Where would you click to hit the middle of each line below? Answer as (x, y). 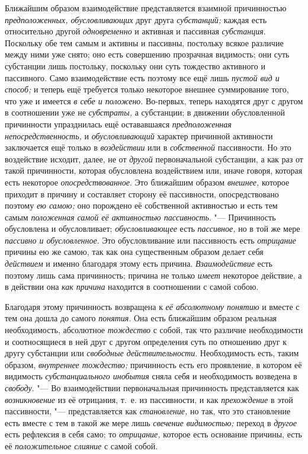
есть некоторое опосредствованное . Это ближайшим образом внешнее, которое (147, 182)
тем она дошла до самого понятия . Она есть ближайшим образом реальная (141, 318)
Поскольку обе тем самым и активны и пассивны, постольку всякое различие (144, 42)
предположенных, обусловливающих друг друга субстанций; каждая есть (136, 19)
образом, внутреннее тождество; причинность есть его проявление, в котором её (153, 364)
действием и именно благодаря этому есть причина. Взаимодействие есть (139, 263)
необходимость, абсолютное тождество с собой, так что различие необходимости (154, 330)
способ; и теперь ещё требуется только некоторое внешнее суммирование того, (147, 89)
